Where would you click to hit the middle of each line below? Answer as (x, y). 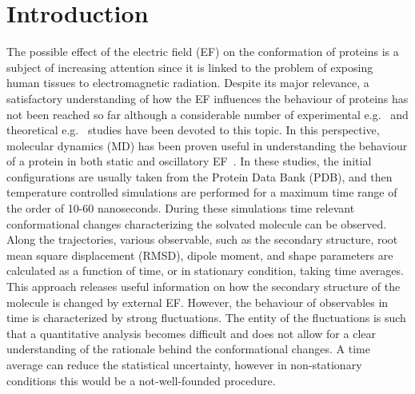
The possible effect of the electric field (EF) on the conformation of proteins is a (203, 52)
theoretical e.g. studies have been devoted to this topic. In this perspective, (193, 130)
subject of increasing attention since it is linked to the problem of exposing (190, 67)
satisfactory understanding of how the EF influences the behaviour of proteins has (207, 98)
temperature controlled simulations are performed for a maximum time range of (202, 192)
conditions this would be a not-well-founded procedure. (141, 380)
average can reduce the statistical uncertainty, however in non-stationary (184, 364)
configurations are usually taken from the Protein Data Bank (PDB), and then (200, 176)
